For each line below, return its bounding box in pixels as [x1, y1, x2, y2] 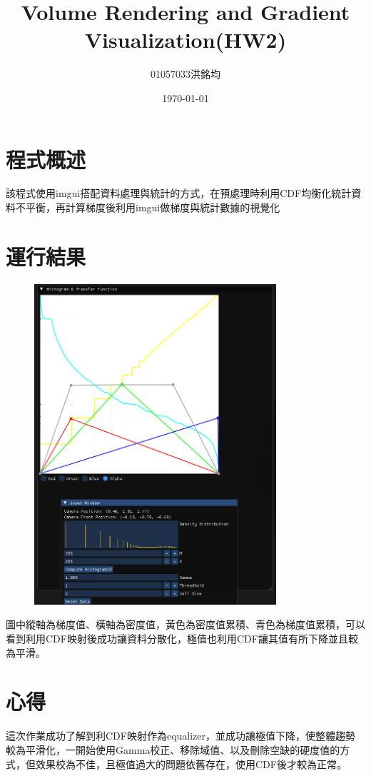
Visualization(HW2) [84, 25, 287, 54]
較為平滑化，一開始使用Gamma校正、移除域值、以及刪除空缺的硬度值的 [6, 742, 340, 757]
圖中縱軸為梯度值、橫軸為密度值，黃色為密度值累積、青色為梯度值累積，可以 [6, 617, 365, 632]
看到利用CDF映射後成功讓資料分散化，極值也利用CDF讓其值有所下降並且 [6, 631, 348, 646]
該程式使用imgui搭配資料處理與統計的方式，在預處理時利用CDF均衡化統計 [6, 186, 352, 201]
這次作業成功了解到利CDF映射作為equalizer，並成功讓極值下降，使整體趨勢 [6, 728, 356, 743]
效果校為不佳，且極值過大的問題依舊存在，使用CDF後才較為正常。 [35, 756, 347, 771]
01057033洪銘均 [151, 66, 220, 81]
